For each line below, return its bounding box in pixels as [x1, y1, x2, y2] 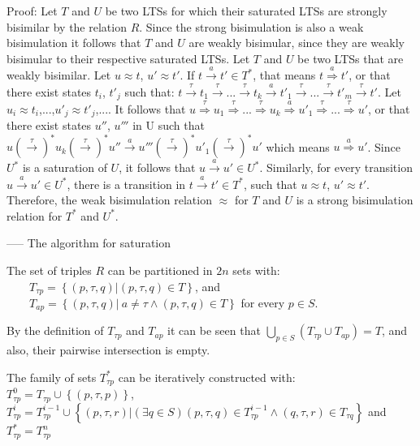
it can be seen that [167, 322, 261, 339]
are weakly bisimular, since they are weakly [188, 34, 405, 51]
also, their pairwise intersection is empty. [6, 341, 210, 358]
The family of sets [6, 368, 97, 385]
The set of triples [6, 261, 92, 278]
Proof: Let [6, 2, 58, 19]
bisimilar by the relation [6, 18, 127, 35]
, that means [253, 66, 316, 84]
